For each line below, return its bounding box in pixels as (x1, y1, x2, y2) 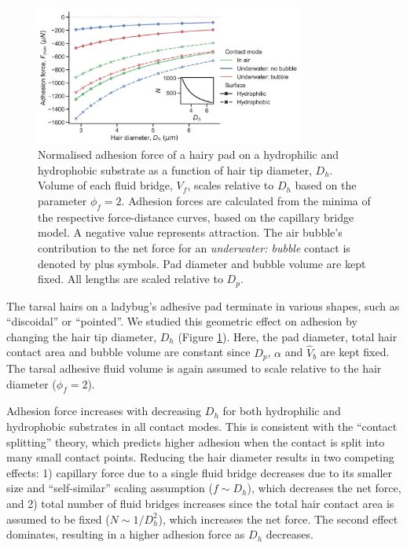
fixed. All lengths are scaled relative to (38, 270, 223, 287)
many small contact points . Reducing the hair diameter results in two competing (6, 449, 394, 465)
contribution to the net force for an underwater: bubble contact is (38, 239, 350, 256)
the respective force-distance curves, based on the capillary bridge (38, 208, 354, 225)
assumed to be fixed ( (6, 510, 110, 527)
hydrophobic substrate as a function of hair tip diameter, (38, 161, 312, 178)
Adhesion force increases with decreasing (6, 403, 202, 419)
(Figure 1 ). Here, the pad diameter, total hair (178, 328, 398, 344)
